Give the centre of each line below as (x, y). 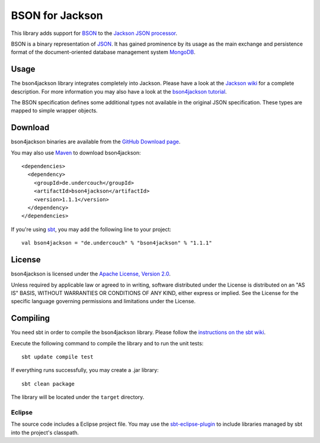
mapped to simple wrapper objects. (54, 111)
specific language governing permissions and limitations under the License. (103, 301)
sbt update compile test (57, 357)
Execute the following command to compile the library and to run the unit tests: (107, 343)
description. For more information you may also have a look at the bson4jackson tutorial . (119, 91)
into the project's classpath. (45, 432)
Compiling (31, 318)
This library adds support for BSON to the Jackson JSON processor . (94, 33)
